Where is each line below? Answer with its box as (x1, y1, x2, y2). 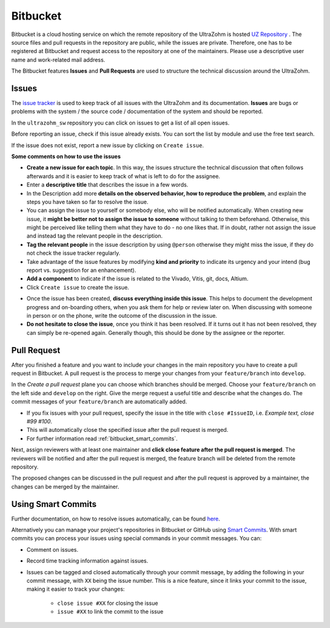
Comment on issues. (26, 546, 79, 553)
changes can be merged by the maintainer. (11, 483, 119, 490)
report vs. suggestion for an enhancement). (26, 266, 137, 274)
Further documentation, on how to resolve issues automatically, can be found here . (11, 515, 221, 522)
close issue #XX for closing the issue (57, 599, 158, 607)
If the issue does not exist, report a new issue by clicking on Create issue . (11, 141, 204, 149)
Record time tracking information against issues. (26, 557, 148, 564)
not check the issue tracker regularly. (26, 249, 120, 257)
